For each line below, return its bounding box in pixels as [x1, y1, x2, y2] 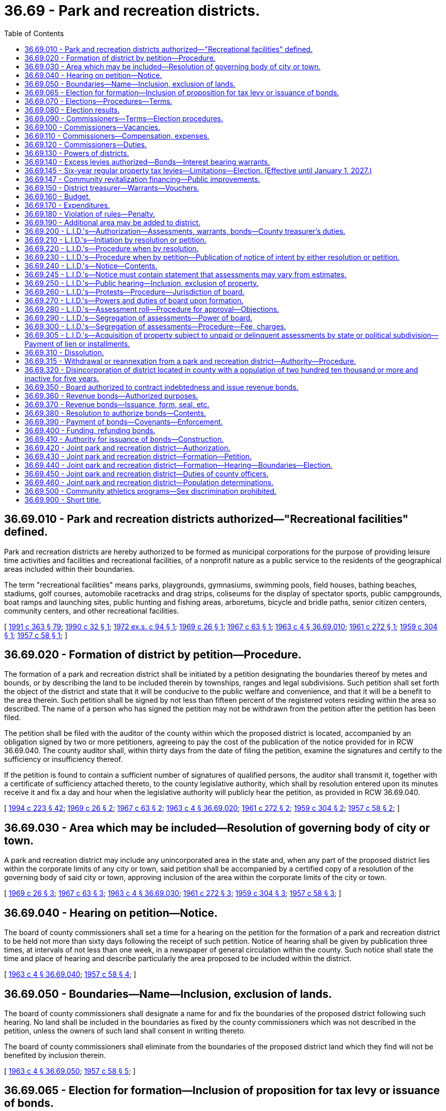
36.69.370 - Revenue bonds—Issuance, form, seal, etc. [24, 400, 209, 409]
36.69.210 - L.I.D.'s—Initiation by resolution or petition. [24, 235, 206, 244]
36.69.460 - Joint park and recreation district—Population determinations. [24, 478, 274, 487]
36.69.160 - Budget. [24, 192, 91, 201]
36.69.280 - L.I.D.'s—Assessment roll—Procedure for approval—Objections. [24, 304, 279, 313]
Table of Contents [4, 29, 64, 38]
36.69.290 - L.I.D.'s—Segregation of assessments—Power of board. [24, 313, 252, 322]
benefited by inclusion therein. [4, 1050, 106, 1060]
